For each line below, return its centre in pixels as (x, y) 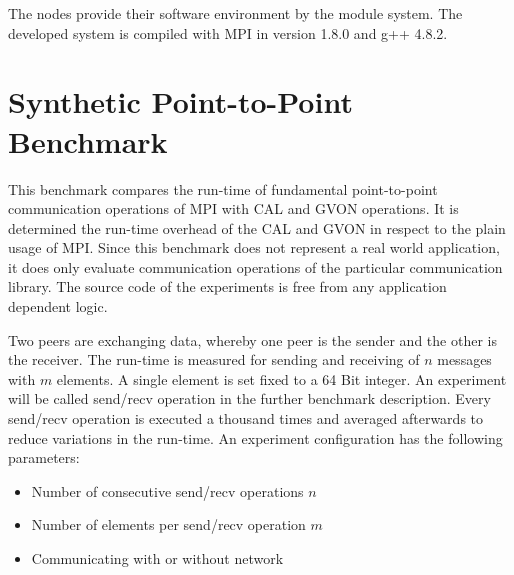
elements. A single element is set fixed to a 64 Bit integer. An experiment (281, 378)
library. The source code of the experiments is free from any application (227, 286)
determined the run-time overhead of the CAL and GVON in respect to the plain (257, 227)
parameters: (44, 457)
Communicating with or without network (157, 558)
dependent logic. (58, 306)
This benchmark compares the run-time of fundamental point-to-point (223, 188)
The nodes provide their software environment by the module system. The (235, 13)
